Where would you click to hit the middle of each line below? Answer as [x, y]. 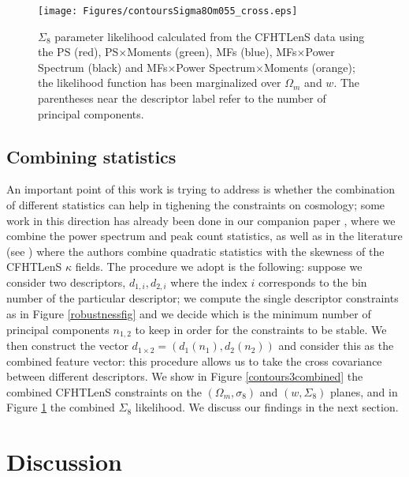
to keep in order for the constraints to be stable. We [261, 329]
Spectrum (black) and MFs [103, 67]
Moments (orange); [309, 67]
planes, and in [364, 391]
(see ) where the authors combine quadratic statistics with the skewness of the [195, 251]
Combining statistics [91, 156]
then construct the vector [67, 346]
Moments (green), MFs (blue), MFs [212, 52]
